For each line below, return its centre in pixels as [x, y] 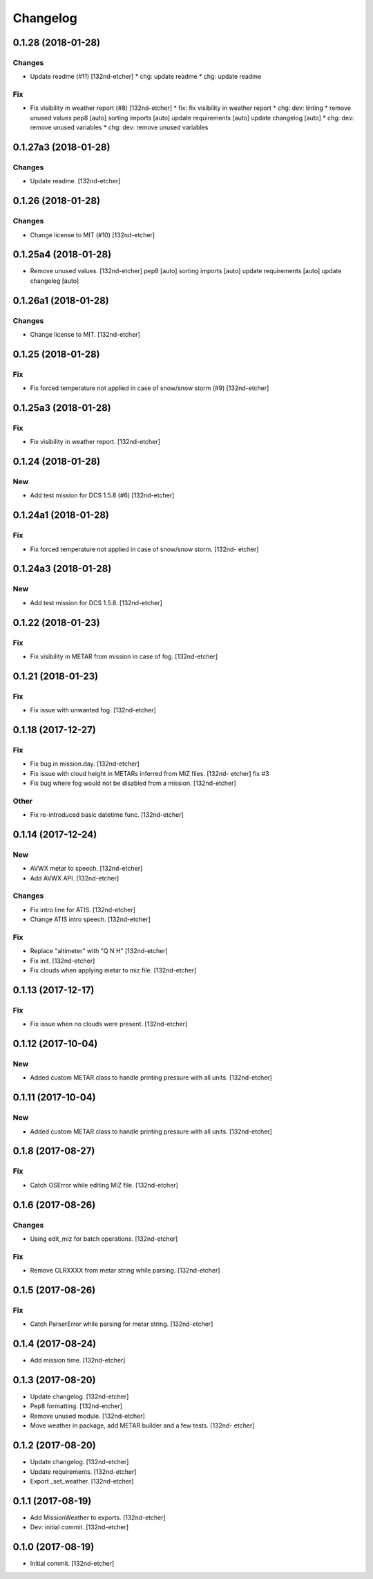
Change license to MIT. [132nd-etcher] [85, 334]
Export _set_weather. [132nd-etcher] [82, 1481]
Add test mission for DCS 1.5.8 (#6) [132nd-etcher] [102, 495]
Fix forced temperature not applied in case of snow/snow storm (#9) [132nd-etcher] [150, 388]
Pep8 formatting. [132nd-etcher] [76, 1406]
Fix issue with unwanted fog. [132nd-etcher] [93, 710]
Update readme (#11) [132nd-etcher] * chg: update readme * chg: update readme [146, 77]
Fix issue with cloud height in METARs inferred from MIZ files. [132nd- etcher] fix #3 [150, 773]
